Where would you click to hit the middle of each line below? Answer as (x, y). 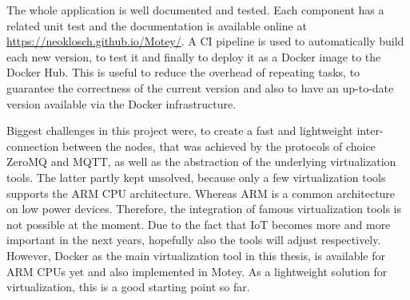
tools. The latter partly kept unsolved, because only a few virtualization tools (196, 177)
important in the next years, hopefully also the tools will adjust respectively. (194, 240)
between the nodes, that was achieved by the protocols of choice (219, 146)
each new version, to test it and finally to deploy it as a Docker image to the (194, 56)
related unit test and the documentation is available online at (157, 25)
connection (33, 146)
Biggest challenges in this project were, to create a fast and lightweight (180, 130)
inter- (370, 130)
